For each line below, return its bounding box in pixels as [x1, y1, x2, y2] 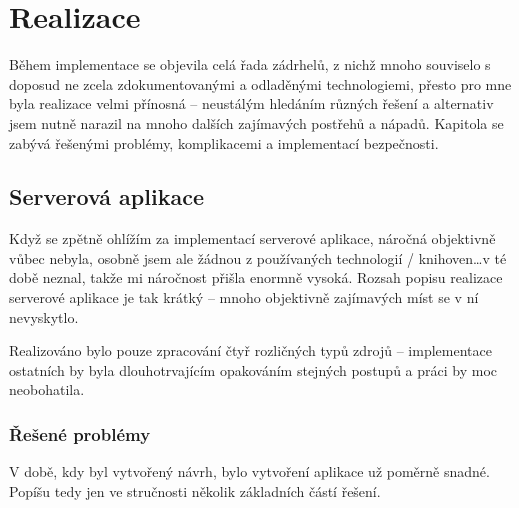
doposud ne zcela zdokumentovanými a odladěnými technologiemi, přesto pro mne [9, 73, 512, 94]
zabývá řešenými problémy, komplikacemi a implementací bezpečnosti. [9, 132, 439, 153]
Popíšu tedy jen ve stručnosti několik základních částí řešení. [9, 480, 381, 501]
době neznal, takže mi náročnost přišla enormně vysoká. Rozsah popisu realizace [9, 267, 503, 288]
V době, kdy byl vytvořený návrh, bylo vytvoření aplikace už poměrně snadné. [9, 461, 490, 482]
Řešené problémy [9, 421, 151, 446]
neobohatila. [9, 379, 85, 400]
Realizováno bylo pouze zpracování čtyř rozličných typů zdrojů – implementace [9, 340, 492, 361]
